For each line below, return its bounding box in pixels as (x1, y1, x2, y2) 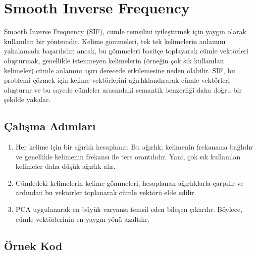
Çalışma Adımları (4, 118, 96, 134)
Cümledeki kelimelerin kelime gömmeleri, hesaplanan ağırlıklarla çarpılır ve (15, 177, 244, 188)
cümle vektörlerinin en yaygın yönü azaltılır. (15, 213, 150, 224)
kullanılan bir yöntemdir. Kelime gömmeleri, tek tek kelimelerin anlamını (4, 36, 226, 46)
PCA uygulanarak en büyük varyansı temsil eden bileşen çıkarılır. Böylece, (15, 204, 243, 214)
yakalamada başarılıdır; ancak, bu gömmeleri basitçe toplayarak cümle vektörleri (4, 46, 249, 56)
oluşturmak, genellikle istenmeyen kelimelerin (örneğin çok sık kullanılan (4, 55, 224, 65)
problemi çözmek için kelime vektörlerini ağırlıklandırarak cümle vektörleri (4, 75, 230, 85)
